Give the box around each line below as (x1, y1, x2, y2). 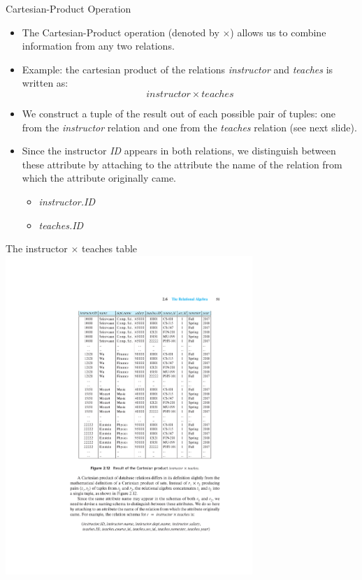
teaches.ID (38, 217, 84, 232)
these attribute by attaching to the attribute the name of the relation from (22, 157, 342, 171)
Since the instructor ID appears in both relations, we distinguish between (22, 143, 336, 158)
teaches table (82, 241, 138, 256)
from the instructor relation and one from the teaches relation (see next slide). (22, 119, 357, 134)
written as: (22, 75, 68, 90)
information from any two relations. (22, 38, 175, 53)
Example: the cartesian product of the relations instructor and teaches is (22, 61, 333, 76)
